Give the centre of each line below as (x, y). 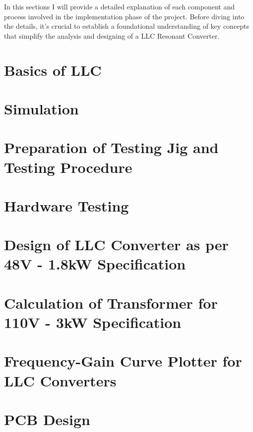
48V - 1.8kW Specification (95, 264)
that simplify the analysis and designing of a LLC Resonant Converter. (112, 35)
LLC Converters (60, 380)
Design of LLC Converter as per (116, 244)
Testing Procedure (68, 167)
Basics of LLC (53, 70)
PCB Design (47, 419)
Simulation (41, 108)
